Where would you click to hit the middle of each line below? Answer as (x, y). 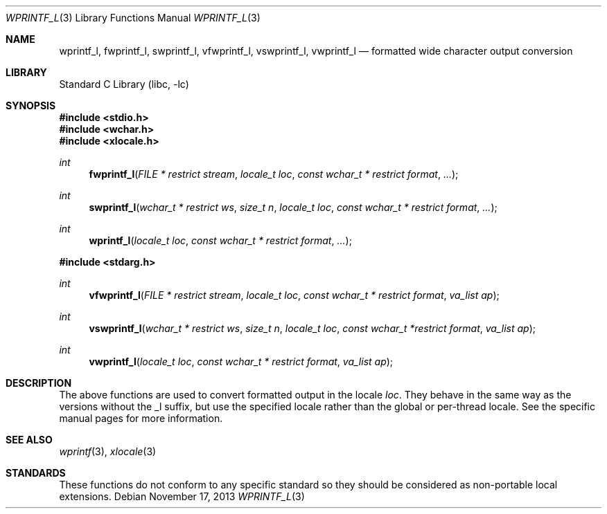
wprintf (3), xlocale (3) (108, 451)
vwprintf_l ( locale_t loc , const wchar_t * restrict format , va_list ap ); (241, 361)
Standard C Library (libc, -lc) (124, 84)
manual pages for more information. (141, 418)
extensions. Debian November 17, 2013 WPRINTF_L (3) (182, 496)
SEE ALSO (29, 440)
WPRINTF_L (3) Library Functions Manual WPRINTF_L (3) (133, 18)
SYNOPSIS (31, 105)
